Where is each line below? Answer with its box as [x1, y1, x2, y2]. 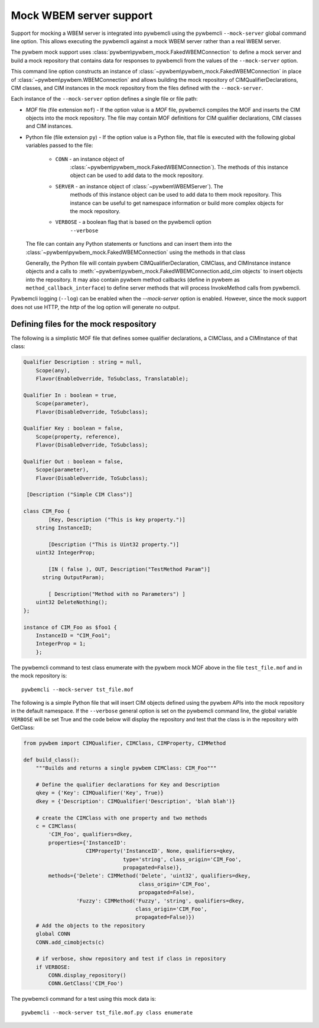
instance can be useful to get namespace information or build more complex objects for [70, 199, 284, 207]
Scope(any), [35, 367, 71, 374]
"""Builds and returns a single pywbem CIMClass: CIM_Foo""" [35, 764, 217, 772]
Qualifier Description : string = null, [23, 359, 142, 365]
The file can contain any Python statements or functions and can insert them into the [25, 240, 232, 248]
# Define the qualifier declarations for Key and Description [35, 782, 220, 788]
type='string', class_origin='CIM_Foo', [123, 856, 242, 863]
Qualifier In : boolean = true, [23, 391, 118, 399]
